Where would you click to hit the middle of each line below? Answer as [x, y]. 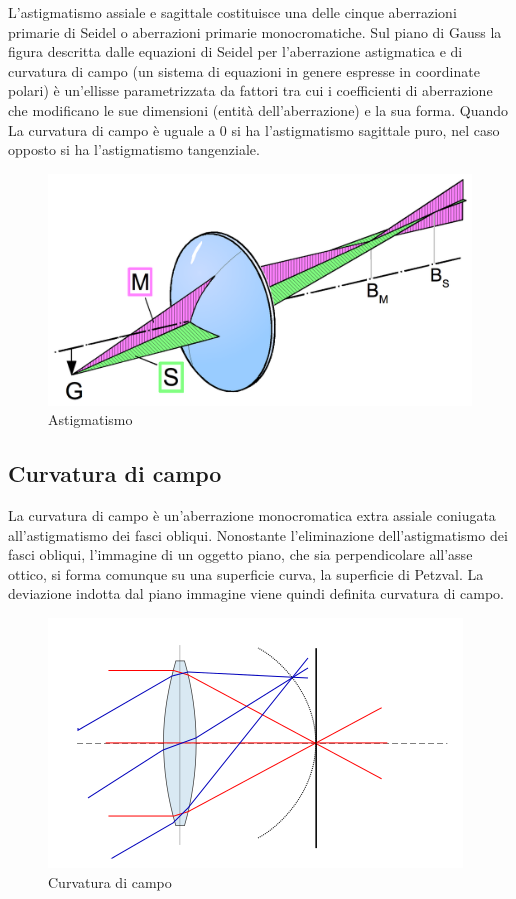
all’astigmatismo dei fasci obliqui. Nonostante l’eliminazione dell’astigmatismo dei [258, 534]
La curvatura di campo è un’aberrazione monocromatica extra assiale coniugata [252, 515]
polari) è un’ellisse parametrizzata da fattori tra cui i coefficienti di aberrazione [250, 90]
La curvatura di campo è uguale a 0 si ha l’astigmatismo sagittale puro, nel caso [254, 129]
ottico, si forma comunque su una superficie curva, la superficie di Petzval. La [246, 573]
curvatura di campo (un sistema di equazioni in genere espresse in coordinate [244, 70]
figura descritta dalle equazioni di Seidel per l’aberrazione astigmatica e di [235, 51]
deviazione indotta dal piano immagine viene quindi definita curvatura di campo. [256, 593]
